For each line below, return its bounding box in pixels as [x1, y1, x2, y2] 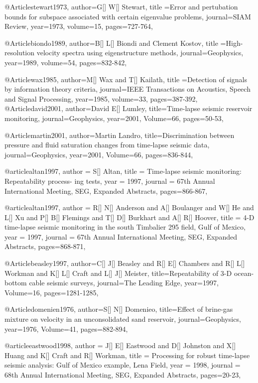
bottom [4, 277, 27, 288]
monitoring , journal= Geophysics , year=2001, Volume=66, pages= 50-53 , [4, 113, 224, 123]
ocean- [234, 267, 254, 278]
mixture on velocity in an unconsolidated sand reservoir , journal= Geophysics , [4, 314, 241, 324]
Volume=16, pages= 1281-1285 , [4, 287, 99, 297]
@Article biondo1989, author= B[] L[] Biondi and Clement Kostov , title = [4, 37, 226, 48]
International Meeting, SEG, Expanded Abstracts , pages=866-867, [4, 185, 208, 196]
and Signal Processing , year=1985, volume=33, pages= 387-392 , [4, 93, 198, 104]
